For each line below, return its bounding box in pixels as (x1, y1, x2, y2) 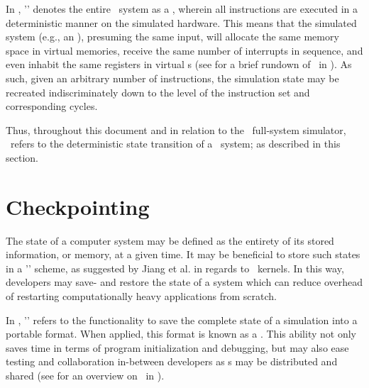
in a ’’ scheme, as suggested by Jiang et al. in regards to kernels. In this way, (6, 260, 344, 275)
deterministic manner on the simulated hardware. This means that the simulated (6, 15, 357, 30)
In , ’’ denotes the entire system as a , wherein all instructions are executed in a (6, 1, 358, 16)
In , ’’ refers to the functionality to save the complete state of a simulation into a (6, 312, 358, 327)
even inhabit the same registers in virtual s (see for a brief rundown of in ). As (6, 57, 352, 72)
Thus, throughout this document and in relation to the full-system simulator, (6, 122, 346, 137)
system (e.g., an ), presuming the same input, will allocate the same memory (6, 29, 339, 44)
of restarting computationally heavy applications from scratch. (6, 289, 277, 304)
